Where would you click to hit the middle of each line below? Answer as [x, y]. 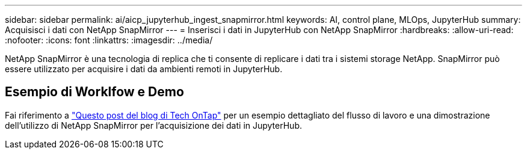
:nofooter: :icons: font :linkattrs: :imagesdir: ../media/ [109, 40]
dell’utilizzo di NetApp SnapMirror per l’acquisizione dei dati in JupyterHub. [154, 125]
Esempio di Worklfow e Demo [94, 92]
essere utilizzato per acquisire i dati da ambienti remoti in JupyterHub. [144, 69]
